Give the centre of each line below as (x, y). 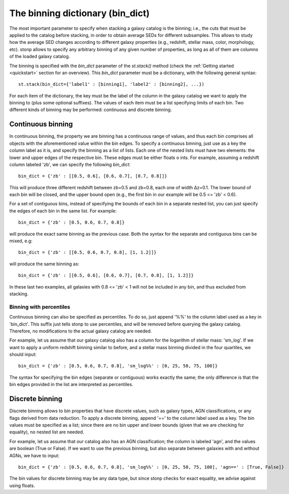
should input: (23, 354)
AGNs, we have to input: (35, 455)
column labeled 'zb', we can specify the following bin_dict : (70, 164)
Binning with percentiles (40, 307)
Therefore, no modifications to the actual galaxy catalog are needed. (81, 331)
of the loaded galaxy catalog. (40, 57)
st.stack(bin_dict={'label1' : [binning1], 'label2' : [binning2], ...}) (111, 84)
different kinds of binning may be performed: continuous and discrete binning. (91, 110)
